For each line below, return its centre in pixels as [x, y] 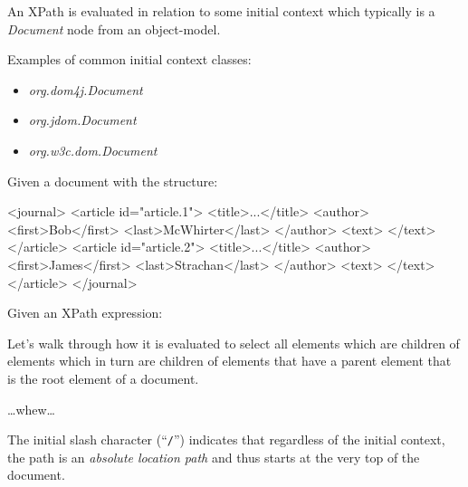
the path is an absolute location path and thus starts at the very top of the [214, 457]
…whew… [31, 409]
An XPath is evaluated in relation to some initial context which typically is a [221, 11]
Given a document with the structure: [113, 181]
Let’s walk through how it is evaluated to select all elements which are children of [234, 343]
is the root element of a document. [103, 378]
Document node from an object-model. [114, 29]
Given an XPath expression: [85, 313]
